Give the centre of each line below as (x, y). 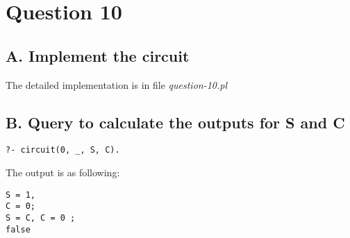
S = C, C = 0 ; (41, 218)
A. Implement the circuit (98, 55)
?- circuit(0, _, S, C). (63, 150)
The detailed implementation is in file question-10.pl (117, 84)
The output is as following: (63, 172)
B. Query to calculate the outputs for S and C (175, 122)
